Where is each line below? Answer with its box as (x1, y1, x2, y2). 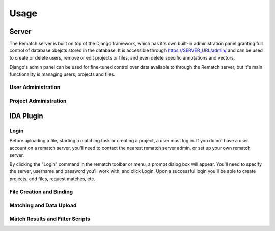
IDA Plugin (9, 111, 43, 120)
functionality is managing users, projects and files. (9, 71, 116, 77)
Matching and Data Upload (9, 201, 77, 209)
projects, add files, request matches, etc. (9, 176, 95, 182)
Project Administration (9, 97, 67, 104)
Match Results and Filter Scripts (9, 215, 91, 222)
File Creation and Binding (9, 188, 73, 195)
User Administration (9, 84, 61, 91)
